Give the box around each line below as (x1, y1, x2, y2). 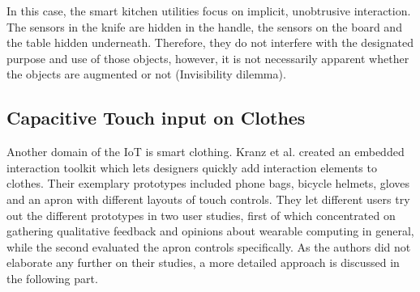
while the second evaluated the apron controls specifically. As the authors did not (6, 238, 411, 255)
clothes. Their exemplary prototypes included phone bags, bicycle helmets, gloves (6, 175, 410, 192)
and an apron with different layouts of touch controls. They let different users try (6, 190, 410, 207)
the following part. (6, 269, 98, 286)
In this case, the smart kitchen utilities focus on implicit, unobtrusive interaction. (6, 2, 411, 19)
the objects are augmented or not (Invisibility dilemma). (6, 66, 286, 83)
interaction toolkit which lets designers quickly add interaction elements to (6, 159, 377, 176)
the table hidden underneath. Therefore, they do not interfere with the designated (6, 34, 414, 51)
